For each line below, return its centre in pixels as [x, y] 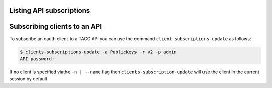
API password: [37, 59]
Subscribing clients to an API [56, 27]
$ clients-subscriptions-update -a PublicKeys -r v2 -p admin [98, 52]
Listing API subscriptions [50, 11]
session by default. [29, 79]
